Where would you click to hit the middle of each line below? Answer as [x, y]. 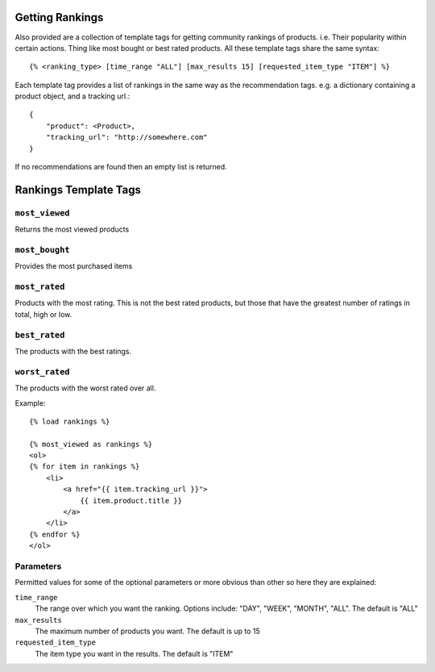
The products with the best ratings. [73, 351]
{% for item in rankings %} [85, 467]
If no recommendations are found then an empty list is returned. [121, 167]
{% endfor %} [55, 534]
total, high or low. [43, 314]
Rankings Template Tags [78, 190]
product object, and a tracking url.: [72, 96]
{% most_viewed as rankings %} [91, 444]
